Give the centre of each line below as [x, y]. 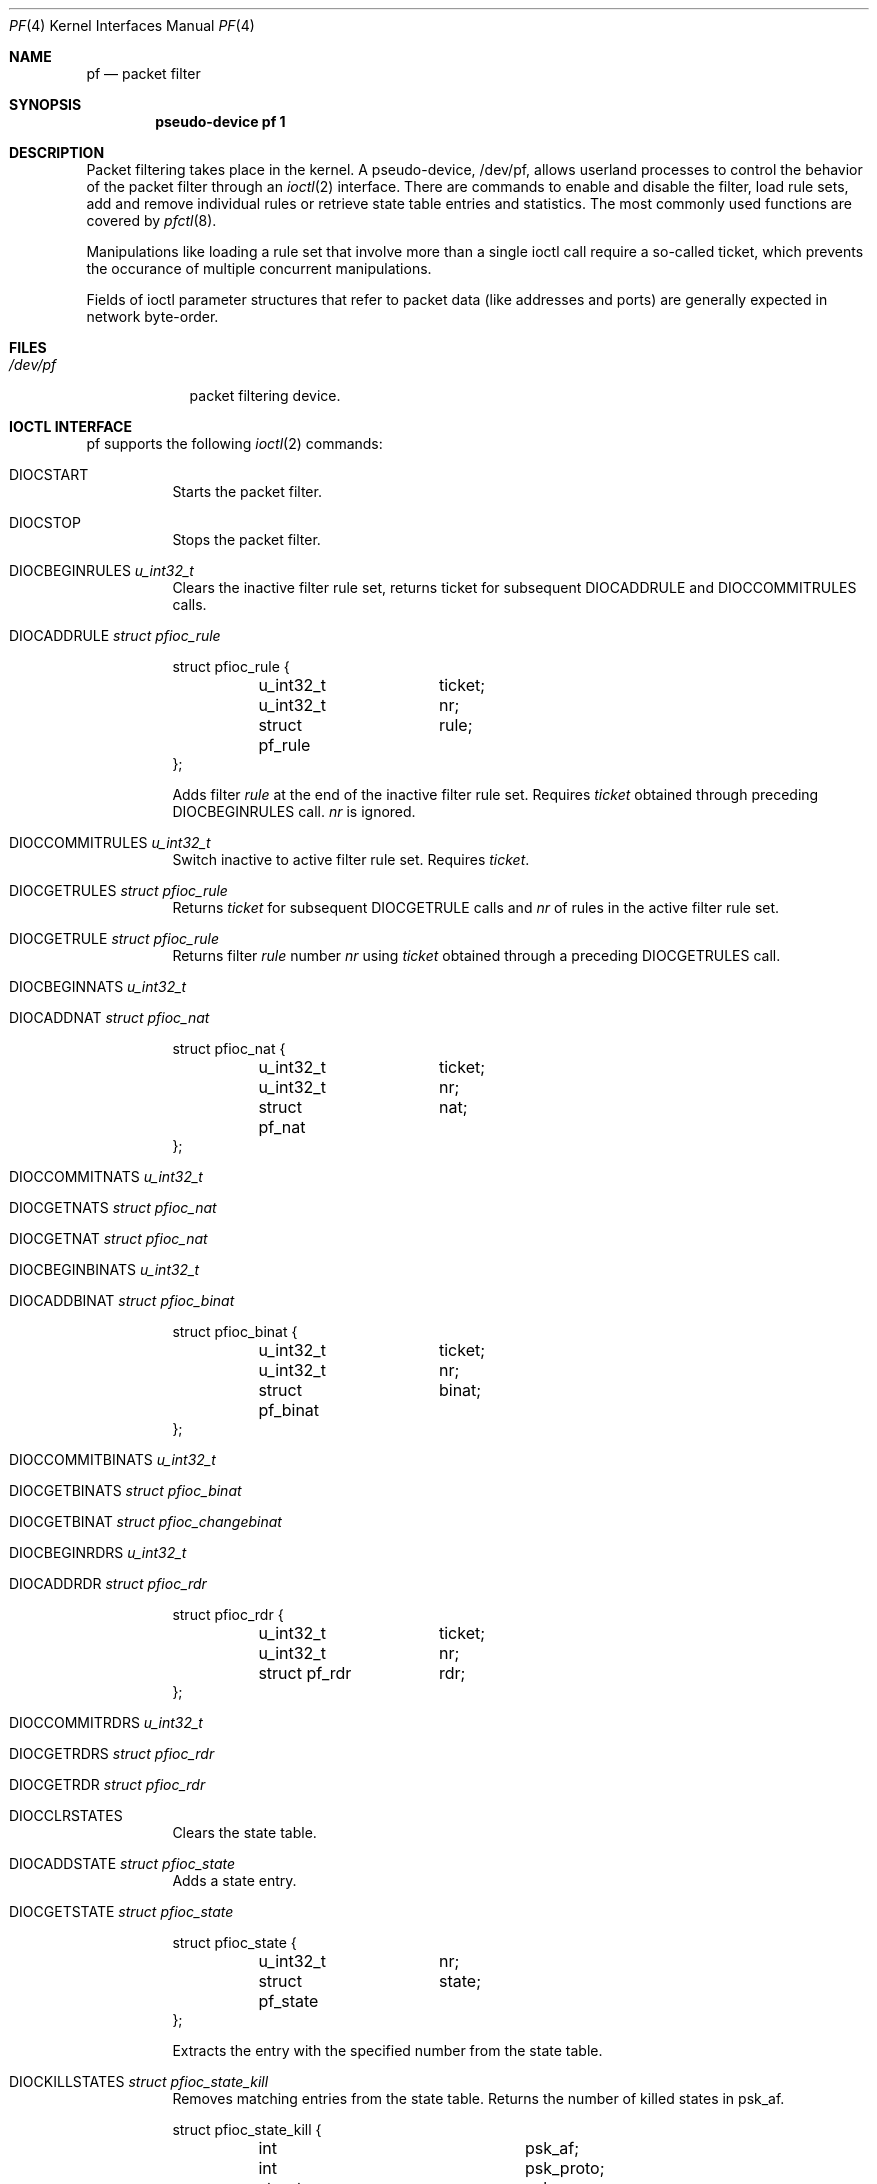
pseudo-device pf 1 [220, 121]
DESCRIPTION [57, 152]
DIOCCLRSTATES [66, 1815]
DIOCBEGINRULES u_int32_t [101, 570]
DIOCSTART [49, 474]
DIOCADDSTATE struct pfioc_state [122, 1863]
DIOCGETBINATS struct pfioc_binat [125, 1490]
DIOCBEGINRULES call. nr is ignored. [294, 811]
